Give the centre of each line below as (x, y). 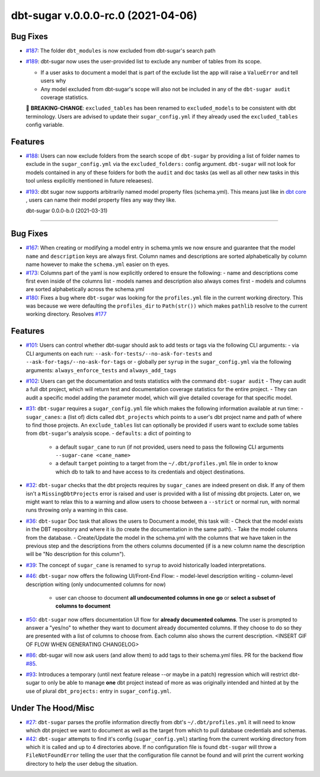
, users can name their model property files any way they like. (101, 200)
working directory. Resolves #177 (66, 314)
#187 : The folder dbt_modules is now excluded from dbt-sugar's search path (121, 51)
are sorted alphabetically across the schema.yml (85, 289)
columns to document (83, 606)
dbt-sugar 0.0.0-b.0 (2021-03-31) (67, 211)
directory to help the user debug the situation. (82, 763)
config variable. (45, 125)
